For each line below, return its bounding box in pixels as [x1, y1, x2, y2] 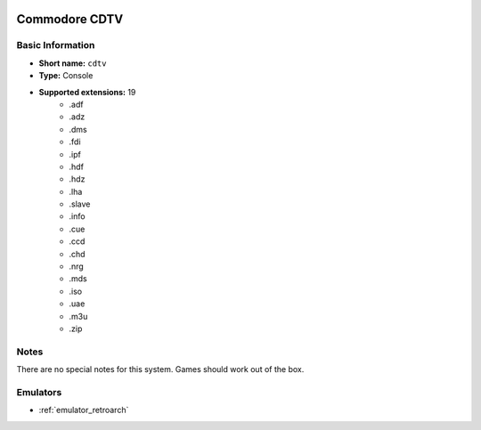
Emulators [16, 385, 62, 398]
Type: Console [38, 70, 94, 81]
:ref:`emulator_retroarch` [38, 405, 129, 416]
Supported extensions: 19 [38, 86, 136, 97]
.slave [69, 199, 91, 209]
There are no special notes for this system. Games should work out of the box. [16, 364, 305, 375]
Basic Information [16, 39, 95, 52]
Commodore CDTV [16, 12, 124, 27]
